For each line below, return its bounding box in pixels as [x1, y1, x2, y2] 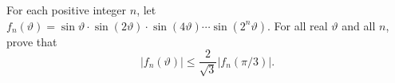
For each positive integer [6, 2, 127, 18]
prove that [6, 33, 57, 49]
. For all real [267, 17, 328, 34]
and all [342, 17, 376, 34]
